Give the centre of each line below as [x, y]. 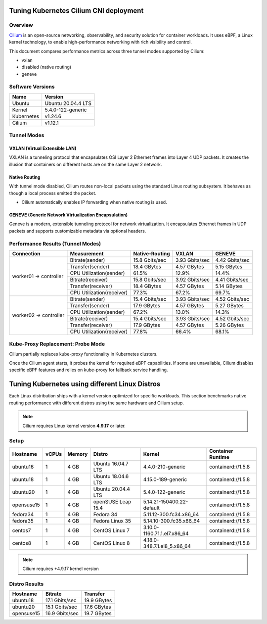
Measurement [87, 253]
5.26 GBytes [230, 325]
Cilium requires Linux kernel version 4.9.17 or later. [74, 426]
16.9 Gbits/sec [62, 614]
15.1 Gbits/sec [61, 607]
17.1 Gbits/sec [61, 600]
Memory [78, 454]
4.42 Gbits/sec [232, 260]
